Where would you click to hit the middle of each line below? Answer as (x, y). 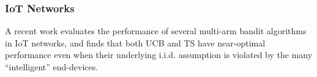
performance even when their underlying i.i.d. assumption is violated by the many (159, 55)
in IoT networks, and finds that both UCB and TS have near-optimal (135, 42)
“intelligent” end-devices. (52, 67)
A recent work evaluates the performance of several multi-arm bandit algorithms (156, 31)
